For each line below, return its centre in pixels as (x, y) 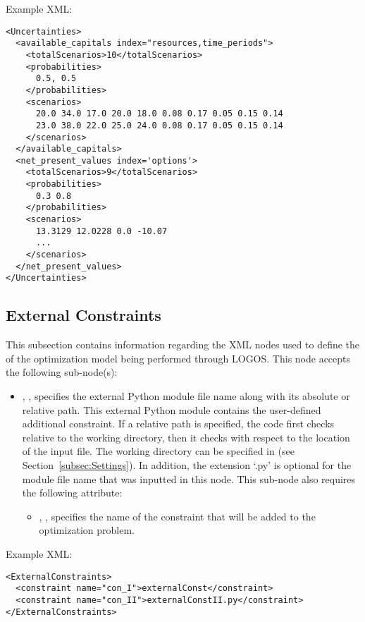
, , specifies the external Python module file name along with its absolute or (186, 396)
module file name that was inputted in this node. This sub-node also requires (189, 478)
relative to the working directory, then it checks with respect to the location (186, 437)
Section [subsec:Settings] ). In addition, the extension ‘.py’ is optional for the (187, 464)
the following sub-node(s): (62, 372)
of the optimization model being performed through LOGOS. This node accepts (178, 358)
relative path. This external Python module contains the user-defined (172, 409)
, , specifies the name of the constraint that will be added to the (177, 516)
